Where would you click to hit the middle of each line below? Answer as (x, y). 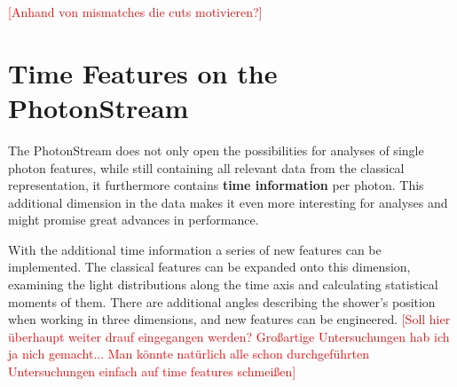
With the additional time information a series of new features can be (195, 249)
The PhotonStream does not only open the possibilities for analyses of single (216, 150)
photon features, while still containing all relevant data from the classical (206, 167)
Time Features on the (143, 72)
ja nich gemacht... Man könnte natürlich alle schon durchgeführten (189, 354)
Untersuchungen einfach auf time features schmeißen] (152, 371)
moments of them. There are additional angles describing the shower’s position (222, 301)
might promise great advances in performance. (134, 220)
